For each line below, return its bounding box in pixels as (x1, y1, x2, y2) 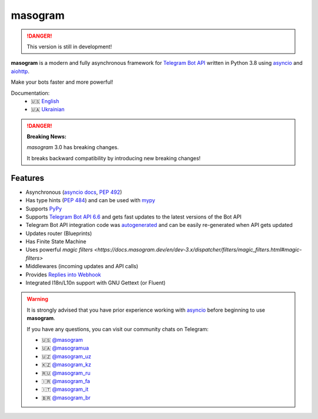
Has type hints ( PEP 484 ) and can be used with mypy (25, 197, 155, 204)
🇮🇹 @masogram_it (41, 386, 88, 393)
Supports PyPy (25, 205, 62, 212)
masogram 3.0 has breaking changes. (26, 144, 119, 151)
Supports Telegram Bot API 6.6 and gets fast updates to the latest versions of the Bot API (25, 213, 241, 220)
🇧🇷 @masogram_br (41, 394, 91, 401)
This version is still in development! (26, 43, 112, 50)
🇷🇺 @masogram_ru (41, 369, 91, 377)
